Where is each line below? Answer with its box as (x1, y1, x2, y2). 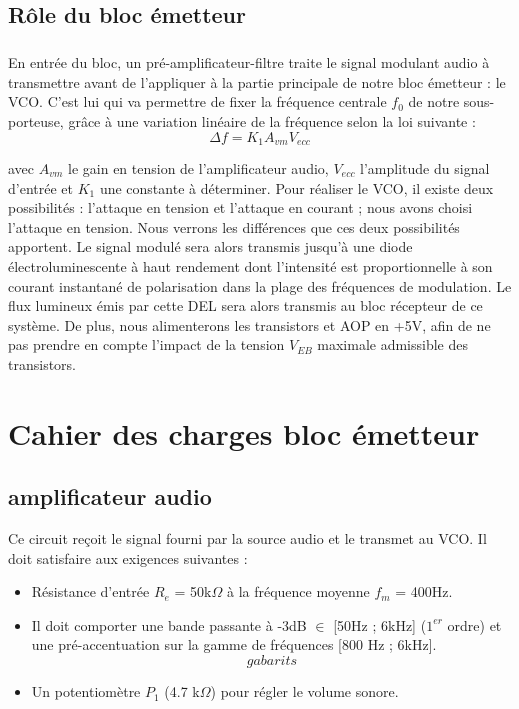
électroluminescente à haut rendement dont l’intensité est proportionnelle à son (8, 255, 493, 276)
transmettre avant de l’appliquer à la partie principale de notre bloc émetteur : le (8, 71, 506, 92)
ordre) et (447, 614, 502, 635)
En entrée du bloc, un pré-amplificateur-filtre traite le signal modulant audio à (8, 52, 490, 73)
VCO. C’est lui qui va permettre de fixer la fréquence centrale (8, 91, 387, 112)
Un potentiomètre (31, 681, 141, 702)
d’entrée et (8, 177, 73, 198)
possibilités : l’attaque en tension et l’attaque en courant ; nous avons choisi (8, 197, 473, 218)
